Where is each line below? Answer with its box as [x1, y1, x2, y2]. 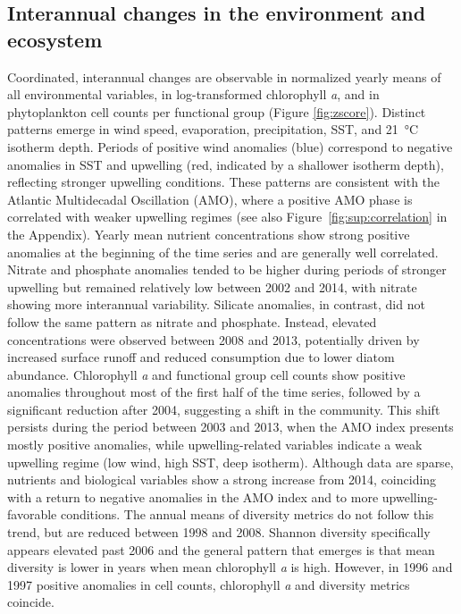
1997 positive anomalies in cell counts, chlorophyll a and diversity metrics [7, 575, 410, 593]
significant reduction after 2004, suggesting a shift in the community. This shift [7, 400, 440, 418]
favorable [7, 505, 57, 524]
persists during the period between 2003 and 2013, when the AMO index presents [7, 417, 454, 436]
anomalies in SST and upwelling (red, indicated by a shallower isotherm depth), [7, 155, 444, 173]
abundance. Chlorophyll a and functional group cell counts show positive [7, 365, 406, 383]
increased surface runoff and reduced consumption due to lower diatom [7, 348, 395, 366]
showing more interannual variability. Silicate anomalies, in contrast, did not [7, 295, 425, 314]
